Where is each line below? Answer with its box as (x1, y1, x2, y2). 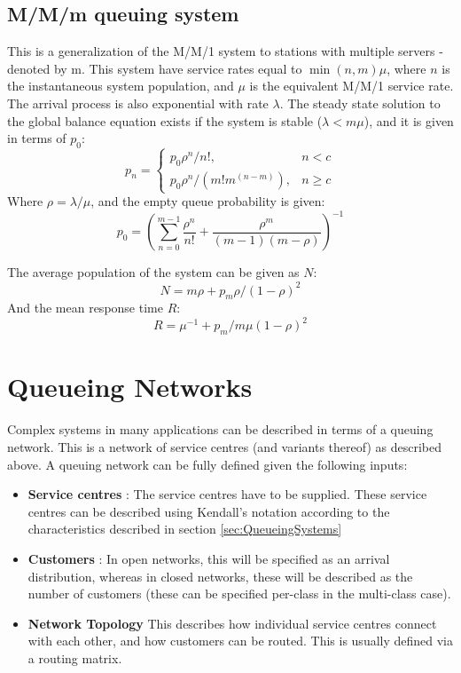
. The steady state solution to (279, 93, 441, 112)
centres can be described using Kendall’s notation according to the (27, 502, 390, 520)
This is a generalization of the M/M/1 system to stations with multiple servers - (7, 42, 443, 60)
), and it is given (363, 111, 454, 130)
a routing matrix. (27, 648, 122, 667)
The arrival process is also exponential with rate (7, 93, 269, 112)
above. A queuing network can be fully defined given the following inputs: (7, 455, 408, 473)
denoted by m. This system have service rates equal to (7, 59, 302, 77)
